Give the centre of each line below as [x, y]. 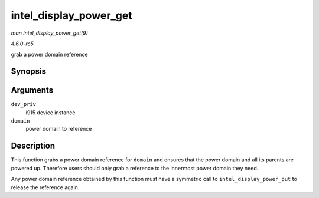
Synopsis [29, 72]
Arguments [32, 90]
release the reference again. [45, 187]
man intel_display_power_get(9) [50, 33]
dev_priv [24, 104]
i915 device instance [51, 113]
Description [33, 146]
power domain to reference [59, 129]
